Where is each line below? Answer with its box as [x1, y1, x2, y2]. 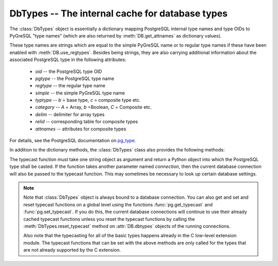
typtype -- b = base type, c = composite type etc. [35, 97, 141, 103]
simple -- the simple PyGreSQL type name [35, 90, 125, 96]
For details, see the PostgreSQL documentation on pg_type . [9, 138, 136, 144]
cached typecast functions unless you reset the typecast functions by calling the [23, 216, 195, 222]
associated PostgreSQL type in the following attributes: [9, 56, 127, 63]
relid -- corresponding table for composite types [35, 119, 138, 125]
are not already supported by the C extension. [23, 247, 121, 253]
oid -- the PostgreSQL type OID [35, 68, 102, 74]
